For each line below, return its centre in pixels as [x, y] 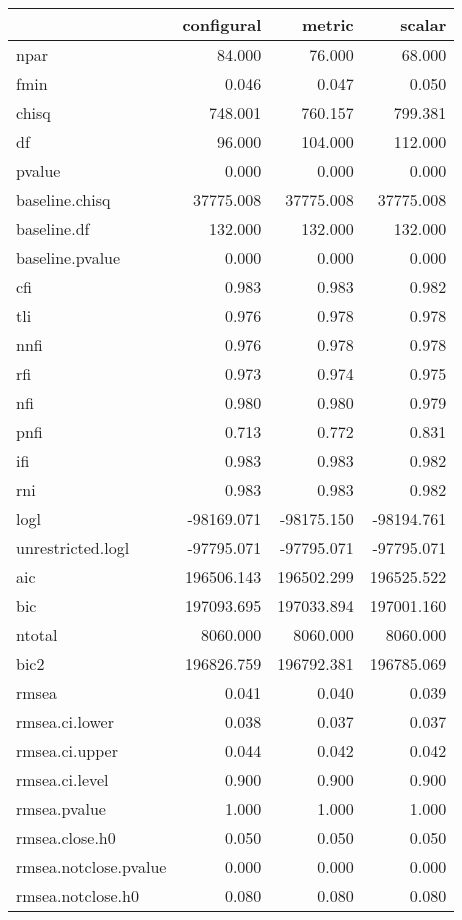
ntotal [37, 634]
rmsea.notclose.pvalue [91, 866]
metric [328, 24]
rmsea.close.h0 [66, 837]
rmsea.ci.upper [67, 750]
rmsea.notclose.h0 [77, 895]
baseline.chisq [63, 199]
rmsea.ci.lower [65, 721]
